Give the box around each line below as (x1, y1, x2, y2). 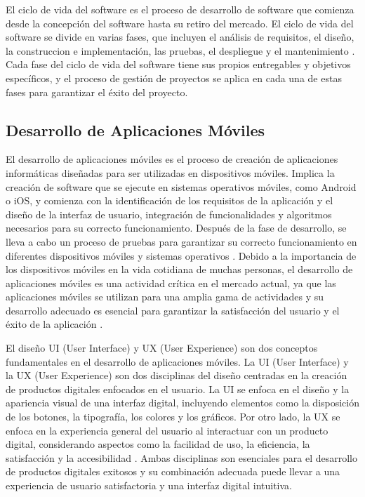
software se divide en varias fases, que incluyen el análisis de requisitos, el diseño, (6, 29, 354, 44)
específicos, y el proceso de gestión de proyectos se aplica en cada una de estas (6, 70, 342, 85)
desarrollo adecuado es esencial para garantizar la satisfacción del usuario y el (6, 303, 340, 317)
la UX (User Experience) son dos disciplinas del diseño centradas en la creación (6, 368, 347, 383)
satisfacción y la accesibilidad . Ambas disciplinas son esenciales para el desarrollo (6, 450, 357, 465)
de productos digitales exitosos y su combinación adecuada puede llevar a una (6, 464, 340, 479)
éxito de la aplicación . (6, 317, 103, 331)
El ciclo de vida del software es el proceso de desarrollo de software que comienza (6, 2, 354, 16)
